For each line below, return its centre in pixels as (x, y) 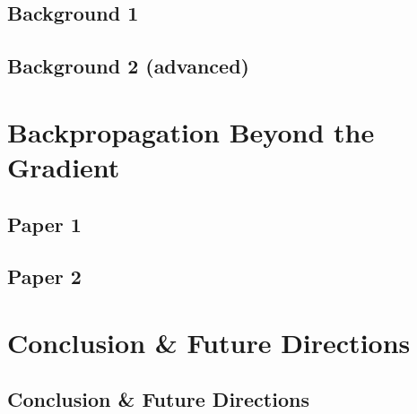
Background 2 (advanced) (128, 66)
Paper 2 (44, 276)
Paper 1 (44, 224)
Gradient (64, 166)
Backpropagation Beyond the (191, 131)
